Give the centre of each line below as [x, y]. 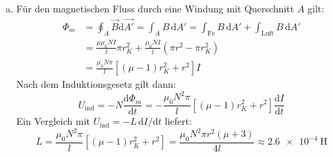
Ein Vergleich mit [53, 121]
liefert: [178, 121]
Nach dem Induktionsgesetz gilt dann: [96, 84]
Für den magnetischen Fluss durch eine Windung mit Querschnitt [155, 8]
